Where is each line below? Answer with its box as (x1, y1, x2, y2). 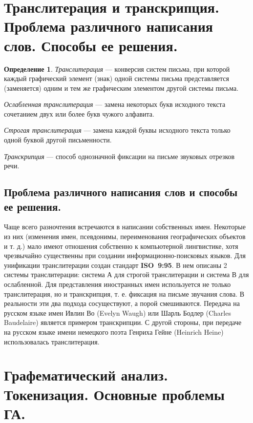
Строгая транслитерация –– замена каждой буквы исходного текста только (4, 125, 231, 135)
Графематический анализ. (4, 365, 168, 385)
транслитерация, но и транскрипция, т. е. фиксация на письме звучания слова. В (4, 288, 245, 299)
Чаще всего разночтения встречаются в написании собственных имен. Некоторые (4, 222, 246, 232)
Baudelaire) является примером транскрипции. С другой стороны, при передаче (4, 317, 242, 327)
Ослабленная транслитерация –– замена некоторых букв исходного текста (4, 99, 226, 109)
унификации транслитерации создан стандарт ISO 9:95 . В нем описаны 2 (4, 260, 227, 270)
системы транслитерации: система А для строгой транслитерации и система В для (4, 269, 249, 280)
